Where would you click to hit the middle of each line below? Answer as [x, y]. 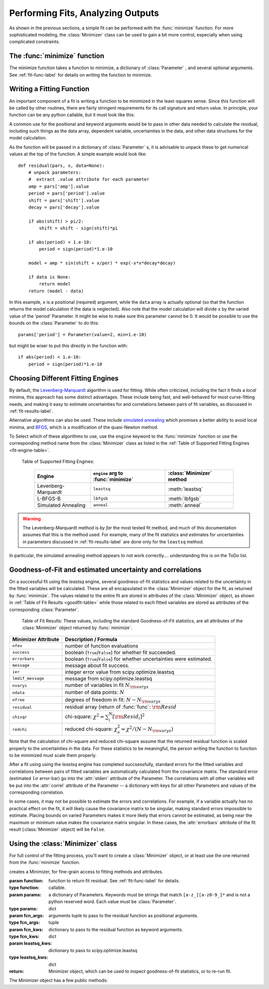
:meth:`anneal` [185, 505]
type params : [23, 908]
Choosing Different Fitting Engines [64, 378]
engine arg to [108, 473]
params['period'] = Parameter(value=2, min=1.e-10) [82, 334]
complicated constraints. [35, 42]
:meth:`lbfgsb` [184, 498]
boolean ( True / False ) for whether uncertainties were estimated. [139, 659]
